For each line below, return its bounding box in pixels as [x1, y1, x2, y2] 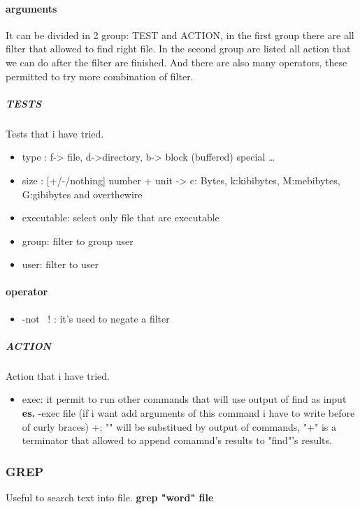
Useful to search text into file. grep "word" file [6, 490, 214, 505]
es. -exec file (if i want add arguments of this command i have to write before [22, 406, 355, 420]
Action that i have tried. [6, 368, 110, 383]
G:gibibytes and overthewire [22, 186, 143, 201]
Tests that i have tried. [6, 126, 104, 140]
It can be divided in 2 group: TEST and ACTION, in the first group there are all [6, 27, 354, 42]
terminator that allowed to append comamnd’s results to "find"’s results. [22, 433, 332, 448]
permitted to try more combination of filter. [6, 68, 194, 83]
